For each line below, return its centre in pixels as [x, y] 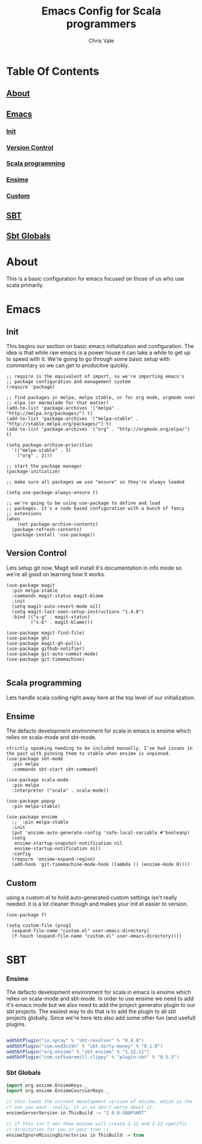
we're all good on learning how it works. [56, 574]
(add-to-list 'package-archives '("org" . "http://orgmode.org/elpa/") [98, 430]
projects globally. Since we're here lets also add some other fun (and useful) [101, 1017]
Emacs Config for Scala [101, 11]
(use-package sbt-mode [35, 759]
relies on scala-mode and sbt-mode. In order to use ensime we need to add [100, 998]
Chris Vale [101, 40]
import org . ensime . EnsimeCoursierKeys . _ [58, 1091]
